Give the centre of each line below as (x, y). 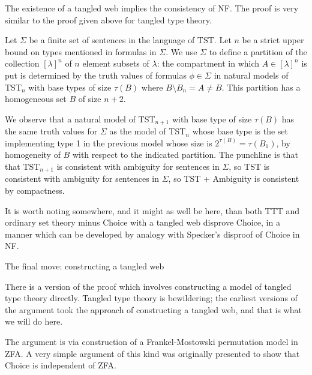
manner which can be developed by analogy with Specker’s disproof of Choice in (152, 234)
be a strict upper (273, 40)
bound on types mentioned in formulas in (81, 51)
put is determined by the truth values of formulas (96, 75)
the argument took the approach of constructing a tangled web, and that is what (153, 309)
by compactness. (35, 190)
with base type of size (212, 118)
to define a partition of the (258, 51)
